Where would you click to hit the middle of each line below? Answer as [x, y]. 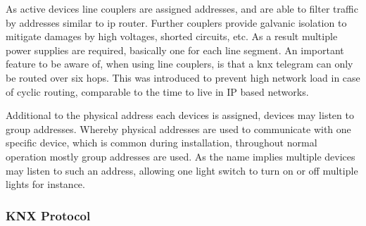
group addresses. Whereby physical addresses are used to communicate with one [178, 128]
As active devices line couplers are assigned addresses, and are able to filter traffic [182, 8]
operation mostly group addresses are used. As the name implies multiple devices [181, 156]
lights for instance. [45, 184]
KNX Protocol [48, 215]
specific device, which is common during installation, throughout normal [162, 143]
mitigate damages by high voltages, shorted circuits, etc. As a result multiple [172, 36]
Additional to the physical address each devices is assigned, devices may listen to [180, 115]
